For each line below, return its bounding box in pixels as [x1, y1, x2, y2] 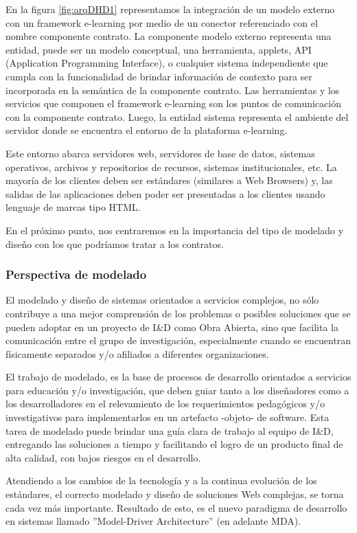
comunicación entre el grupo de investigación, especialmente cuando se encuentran [5, 333, 352, 348]
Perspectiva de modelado [5, 266, 147, 283]
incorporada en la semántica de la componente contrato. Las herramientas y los [5, 82, 340, 97]
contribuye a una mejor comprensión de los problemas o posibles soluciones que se [5, 306, 351, 320]
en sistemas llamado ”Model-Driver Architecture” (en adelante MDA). [5, 514, 301, 528]
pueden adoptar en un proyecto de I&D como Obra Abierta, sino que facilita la [5, 319, 339, 334]
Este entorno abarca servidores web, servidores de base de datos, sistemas [5, 146, 315, 160]
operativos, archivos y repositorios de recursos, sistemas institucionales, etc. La [5, 159, 337, 174]
